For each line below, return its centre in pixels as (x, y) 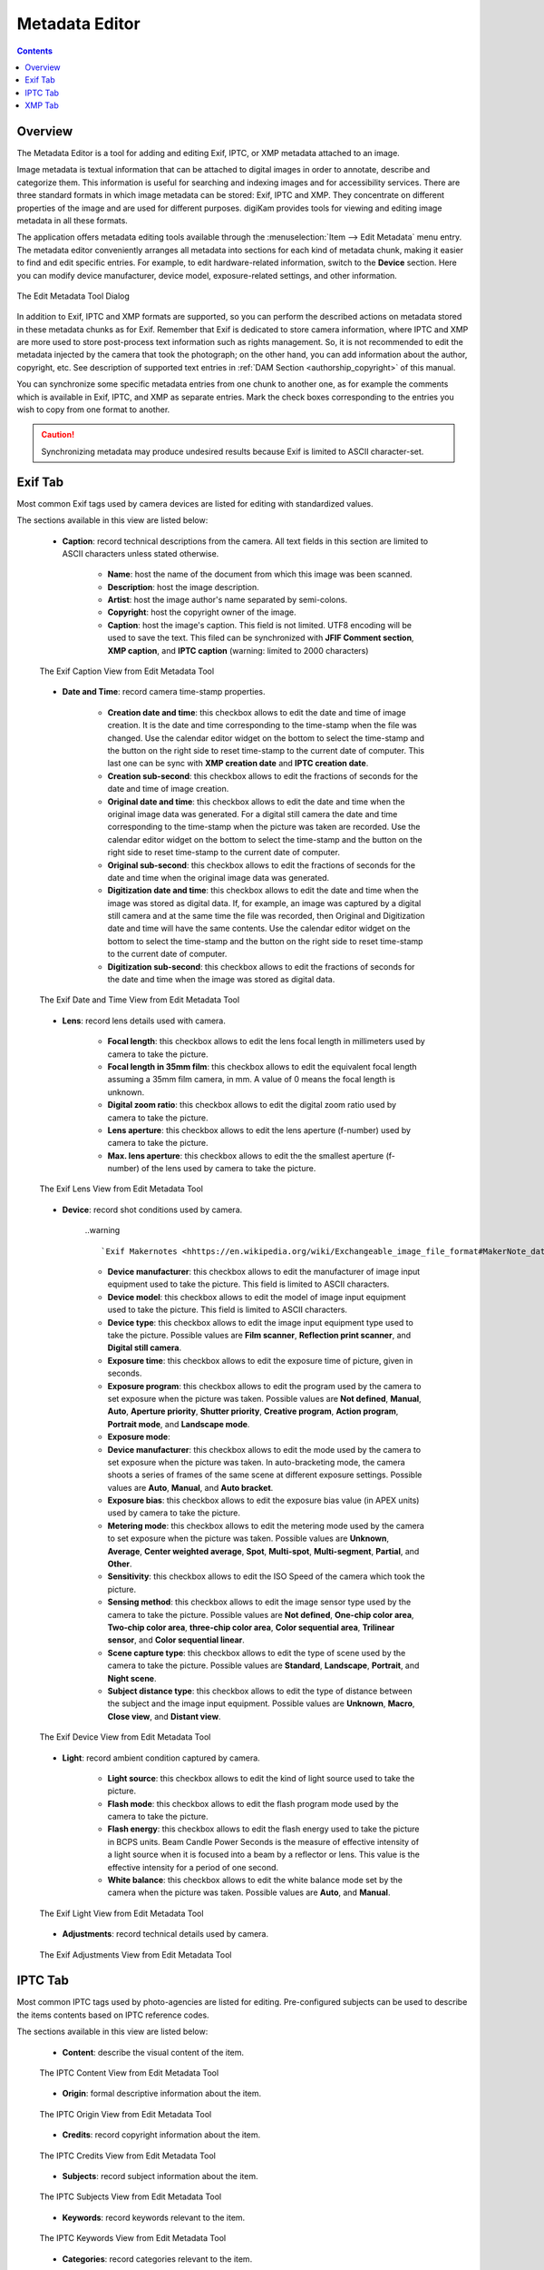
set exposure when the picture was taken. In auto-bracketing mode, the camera (256, 1462)
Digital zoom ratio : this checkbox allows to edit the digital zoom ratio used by (252, 1105)
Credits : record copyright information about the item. (161, 2135)
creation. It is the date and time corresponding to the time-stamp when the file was (262, 725)
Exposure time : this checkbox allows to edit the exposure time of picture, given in (260, 1360)
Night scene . (132, 1678)
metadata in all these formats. (73, 220)
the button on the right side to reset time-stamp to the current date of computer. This (266, 750)
